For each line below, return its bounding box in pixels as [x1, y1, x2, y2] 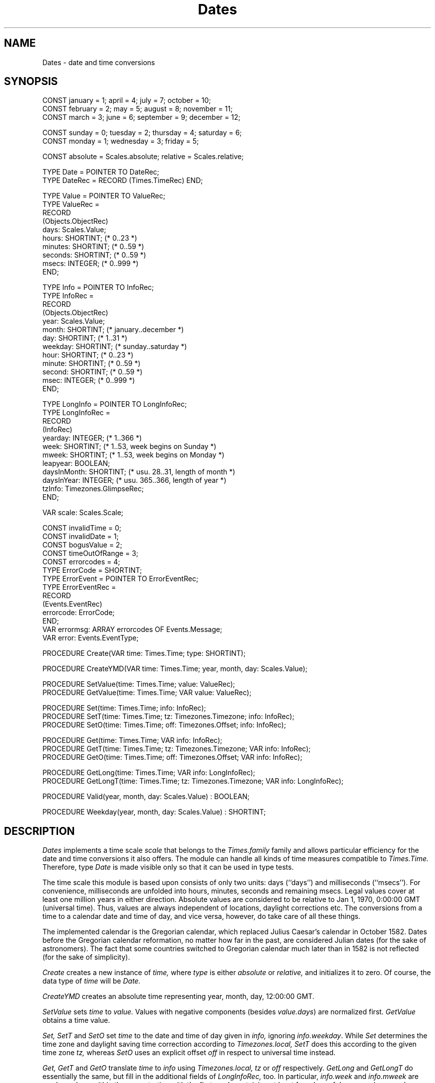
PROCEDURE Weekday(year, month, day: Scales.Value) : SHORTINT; [42, 808, 266, 816]
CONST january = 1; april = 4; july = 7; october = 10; [42, 96, 211, 105]
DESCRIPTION [4, 824, 75, 837]
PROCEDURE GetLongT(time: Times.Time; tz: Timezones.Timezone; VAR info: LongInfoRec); [42, 777, 344, 786]
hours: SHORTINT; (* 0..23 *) [42, 234, 137, 243]
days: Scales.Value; [42, 225, 106, 234]
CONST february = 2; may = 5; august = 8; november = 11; [42, 104, 233, 113]
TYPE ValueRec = [42, 200, 100, 209]
